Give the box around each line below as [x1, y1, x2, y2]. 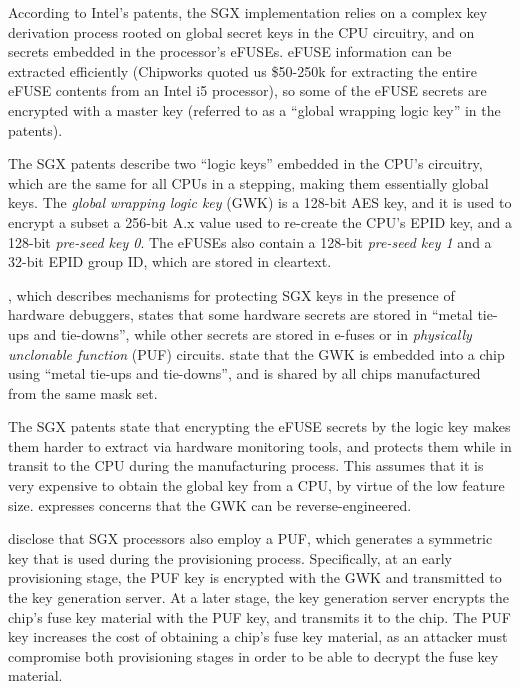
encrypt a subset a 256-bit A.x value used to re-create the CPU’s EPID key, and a [8, 211, 512, 232]
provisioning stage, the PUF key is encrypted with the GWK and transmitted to [8, 567, 502, 588]
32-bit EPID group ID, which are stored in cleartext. [8, 251, 332, 272]
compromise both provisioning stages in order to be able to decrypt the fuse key [8, 645, 499, 666]
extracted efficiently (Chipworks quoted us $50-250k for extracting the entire [8, 60, 477, 81]
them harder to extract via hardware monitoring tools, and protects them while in [8, 435, 512, 456]
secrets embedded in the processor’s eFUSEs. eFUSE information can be [8, 41, 452, 62]
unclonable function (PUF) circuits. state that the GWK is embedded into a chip [8, 343, 505, 364]
